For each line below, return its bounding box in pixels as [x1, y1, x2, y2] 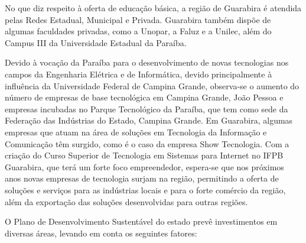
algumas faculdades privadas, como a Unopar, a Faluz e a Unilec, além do [5, 25, 272, 37]
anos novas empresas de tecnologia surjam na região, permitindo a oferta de [5, 172, 279, 184]
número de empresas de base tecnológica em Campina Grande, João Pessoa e [5, 91, 284, 103]
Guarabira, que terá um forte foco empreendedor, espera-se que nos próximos [5, 160, 284, 173]
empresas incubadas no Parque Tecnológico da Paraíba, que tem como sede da [5, 102, 288, 115]
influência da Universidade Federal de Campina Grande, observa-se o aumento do [5, 79, 300, 92]
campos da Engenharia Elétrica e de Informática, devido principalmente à [5, 67, 272, 80]
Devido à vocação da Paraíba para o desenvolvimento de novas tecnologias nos [5, 56, 289, 69]
